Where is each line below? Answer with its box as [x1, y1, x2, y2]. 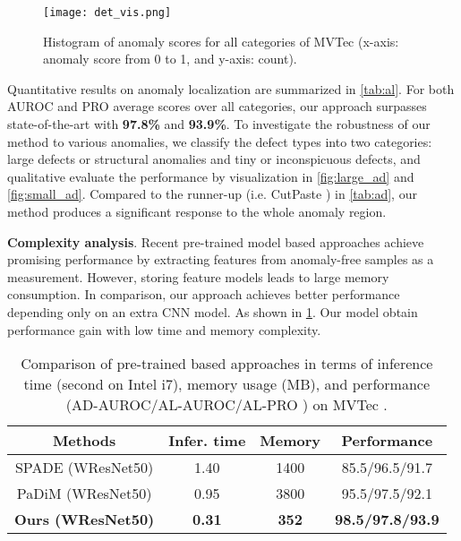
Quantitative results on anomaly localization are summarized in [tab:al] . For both [7, 79, 455, 98]
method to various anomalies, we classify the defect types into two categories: [7, 132, 432, 150]
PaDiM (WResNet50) [16, 483, 152, 504]
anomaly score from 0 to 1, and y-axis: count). [43, 49, 297, 68]
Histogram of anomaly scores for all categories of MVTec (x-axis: [43, 31, 399, 50]
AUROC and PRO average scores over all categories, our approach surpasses [7, 97, 427, 116]
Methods [52, 430, 116, 451]
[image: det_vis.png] [43, 6, 172, 19]
